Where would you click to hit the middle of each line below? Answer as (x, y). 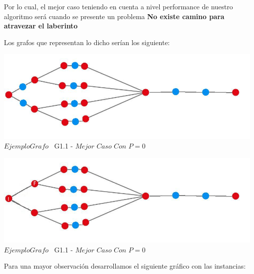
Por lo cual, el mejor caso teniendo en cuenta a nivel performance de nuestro (118, 6)
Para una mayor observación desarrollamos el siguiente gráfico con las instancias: (125, 266)
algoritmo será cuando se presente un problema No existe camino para (114, 16)
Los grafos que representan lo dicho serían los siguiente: (87, 42)
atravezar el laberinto (41, 26)
